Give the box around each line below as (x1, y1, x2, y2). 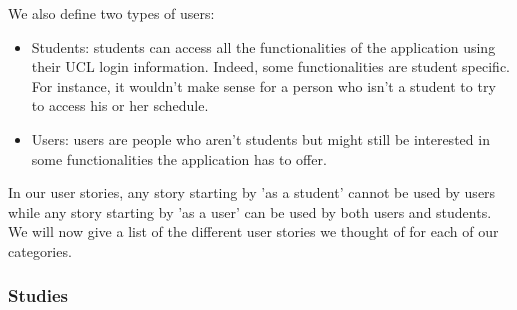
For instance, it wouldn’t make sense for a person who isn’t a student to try (31, 75, 496, 96)
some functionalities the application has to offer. (31, 148, 327, 169)
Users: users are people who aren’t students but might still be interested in (31, 128, 490, 149)
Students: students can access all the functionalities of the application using (31, 36, 496, 57)
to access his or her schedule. (31, 95, 209, 116)
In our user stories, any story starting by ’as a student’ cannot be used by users (8, 182, 496, 203)
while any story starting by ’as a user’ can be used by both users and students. (8, 201, 492, 222)
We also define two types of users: (8, 3, 215, 23)
